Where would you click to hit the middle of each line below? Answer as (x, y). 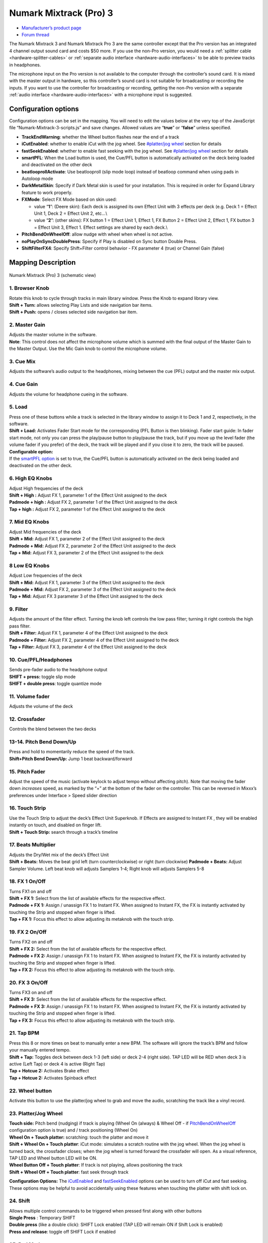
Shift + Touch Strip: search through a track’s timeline (64, 832)
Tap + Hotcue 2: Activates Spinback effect (53, 1078)
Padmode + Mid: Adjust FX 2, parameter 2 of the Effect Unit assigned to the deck (93, 546)
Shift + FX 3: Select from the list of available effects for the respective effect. (88, 999)
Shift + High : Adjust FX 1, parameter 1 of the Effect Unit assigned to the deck (88, 495)
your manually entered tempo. (40, 1050)
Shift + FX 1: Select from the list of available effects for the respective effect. (87, 898)
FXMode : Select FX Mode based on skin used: (69, 199)
